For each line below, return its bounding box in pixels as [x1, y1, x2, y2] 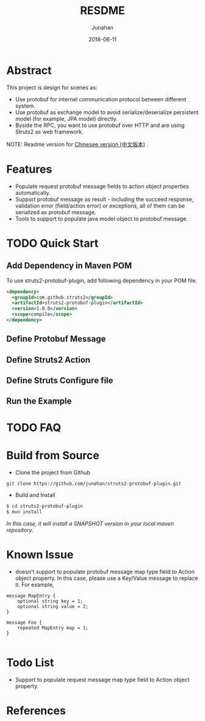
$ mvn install [6, 509, 43, 515]
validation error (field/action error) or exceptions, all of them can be [15, 202, 185, 209]
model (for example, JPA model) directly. [15, 115, 118, 122]
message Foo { [6, 620, 43, 626]
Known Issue [6, 548, 74, 562]
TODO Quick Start [6, 236, 99, 250]
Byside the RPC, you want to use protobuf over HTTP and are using [15, 121, 185, 129]
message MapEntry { [6, 593, 56, 599]
